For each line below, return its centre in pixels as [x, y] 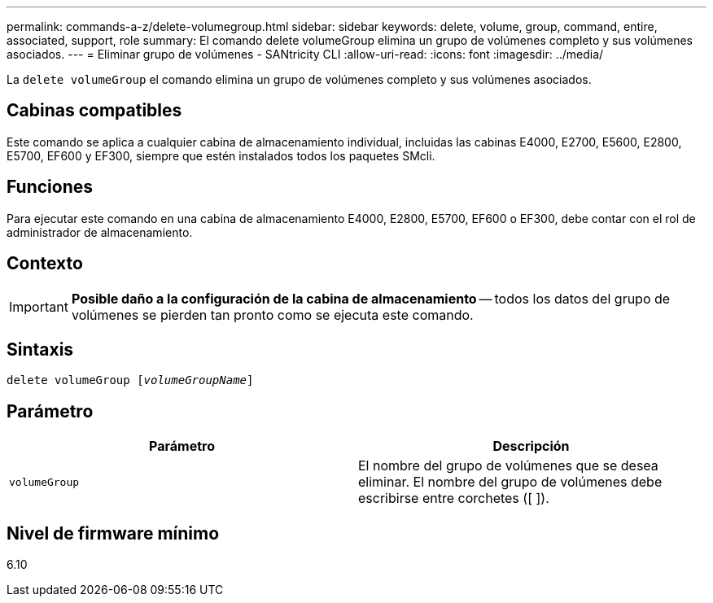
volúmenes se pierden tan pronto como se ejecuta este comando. [272, 315]
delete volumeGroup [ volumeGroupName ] [130, 380]
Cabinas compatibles [94, 111]
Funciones [50, 187]
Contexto [45, 264]
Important [39, 306]
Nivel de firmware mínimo [113, 533]
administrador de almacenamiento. [100, 232]
